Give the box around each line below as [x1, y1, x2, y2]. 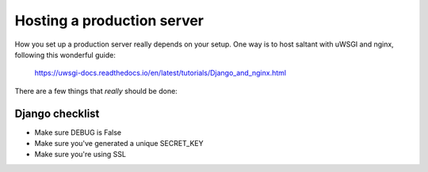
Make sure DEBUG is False [34, 127, 122, 137]
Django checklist [14, 107, 100, 120]
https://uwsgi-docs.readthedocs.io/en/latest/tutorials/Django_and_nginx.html [34, 68, 287, 78]
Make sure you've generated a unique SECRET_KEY [34, 139, 204, 148]
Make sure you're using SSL [34, 150, 127, 159]
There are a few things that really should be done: [14, 86, 178, 95]
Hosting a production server [14, 12, 204, 29]
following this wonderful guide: [14, 50, 117, 59]
